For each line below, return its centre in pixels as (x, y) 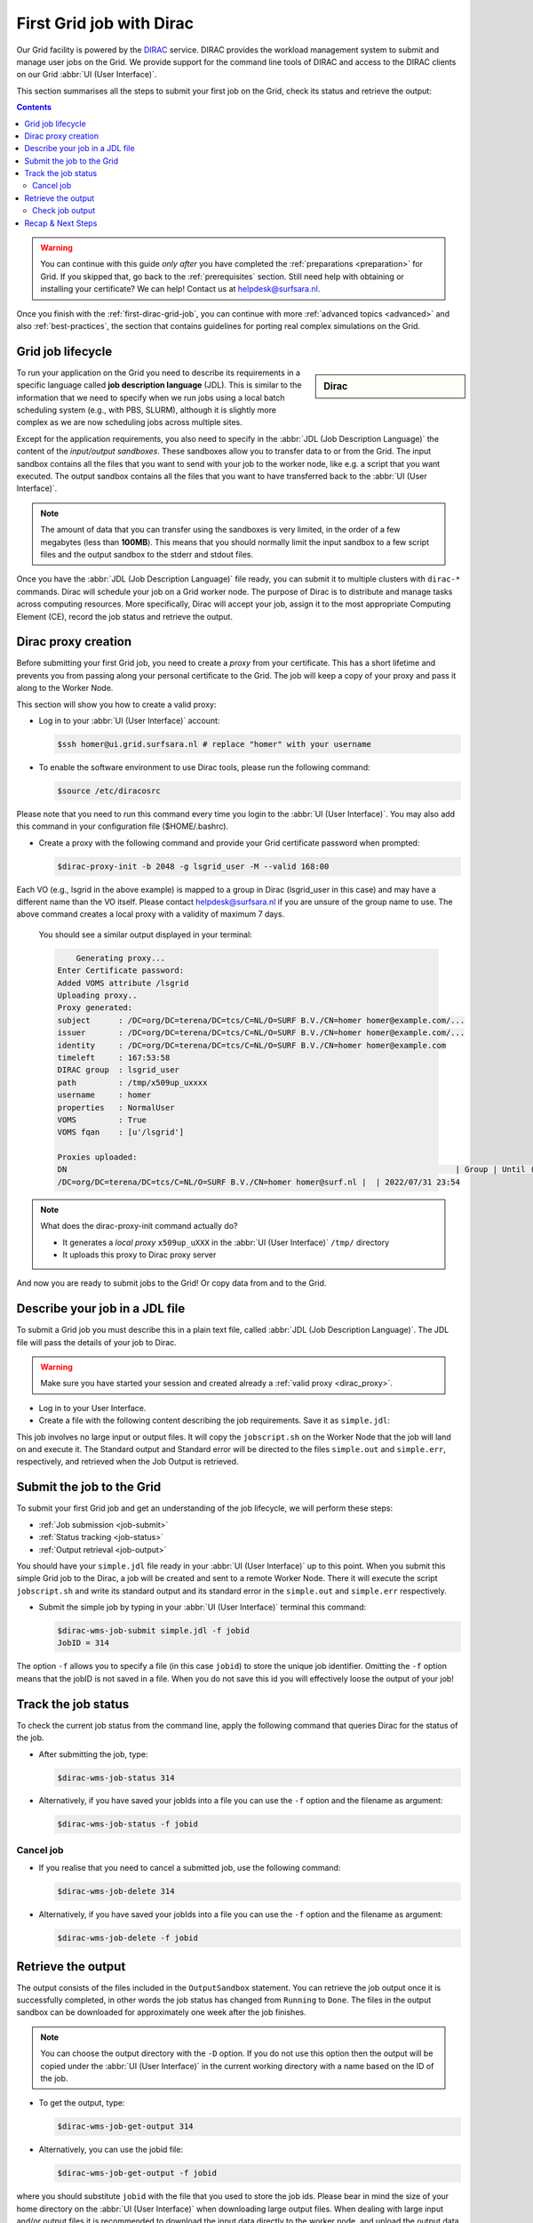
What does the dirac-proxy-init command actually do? (139, 1226)
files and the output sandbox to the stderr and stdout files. (147, 554)
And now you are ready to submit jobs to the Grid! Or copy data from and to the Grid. (171, 1283)
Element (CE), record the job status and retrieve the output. (124, 616)
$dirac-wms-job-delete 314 (116, 1891)
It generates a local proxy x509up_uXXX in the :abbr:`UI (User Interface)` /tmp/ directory (226, 1242)
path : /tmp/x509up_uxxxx (132, 1082)
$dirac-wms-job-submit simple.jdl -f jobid (154, 1631)
